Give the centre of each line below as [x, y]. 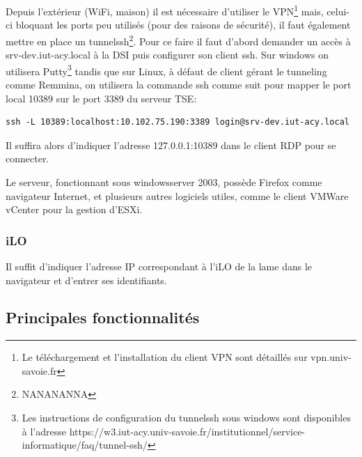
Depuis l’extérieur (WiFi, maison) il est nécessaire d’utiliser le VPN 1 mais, [165, 10]
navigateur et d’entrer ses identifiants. [86, 280]
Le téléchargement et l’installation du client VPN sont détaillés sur [165, 357]
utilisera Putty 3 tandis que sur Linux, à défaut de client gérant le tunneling [166, 70]
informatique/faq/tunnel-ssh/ [85, 445]
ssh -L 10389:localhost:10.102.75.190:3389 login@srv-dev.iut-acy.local [178, 122]
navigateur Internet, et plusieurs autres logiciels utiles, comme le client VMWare [177, 195]
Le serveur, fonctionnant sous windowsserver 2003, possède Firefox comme [164, 181]
